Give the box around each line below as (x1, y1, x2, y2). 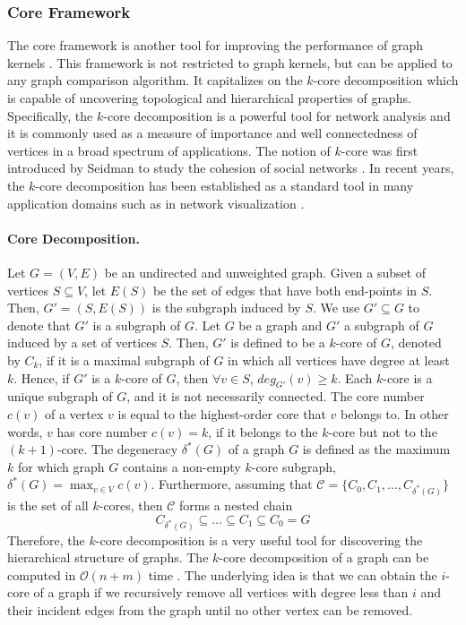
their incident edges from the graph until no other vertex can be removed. (7, 600, 413, 619)
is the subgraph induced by (151, 298, 301, 317)
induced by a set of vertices (7, 333, 158, 352)
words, (7, 422, 43, 441)
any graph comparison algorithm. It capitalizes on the (7, 71, 303, 90)
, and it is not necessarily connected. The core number (126, 387, 425, 406)
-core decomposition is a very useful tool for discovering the (95, 530, 423, 549)
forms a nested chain (179, 496, 293, 515)
